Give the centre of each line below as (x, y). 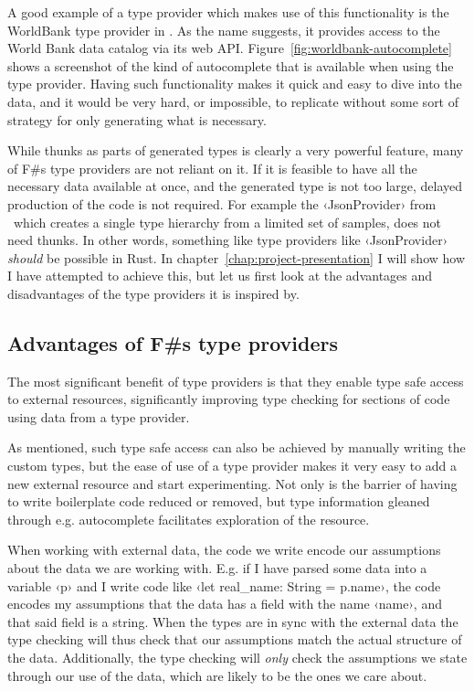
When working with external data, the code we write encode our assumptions (224, 550)
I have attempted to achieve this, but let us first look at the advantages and (220, 276)
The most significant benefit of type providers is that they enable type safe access (236, 381)
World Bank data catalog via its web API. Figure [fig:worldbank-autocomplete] (230, 48)
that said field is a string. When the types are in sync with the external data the (233, 621)
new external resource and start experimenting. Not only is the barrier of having (232, 483)
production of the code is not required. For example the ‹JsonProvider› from (222, 203)
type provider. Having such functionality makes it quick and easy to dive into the (235, 84)
